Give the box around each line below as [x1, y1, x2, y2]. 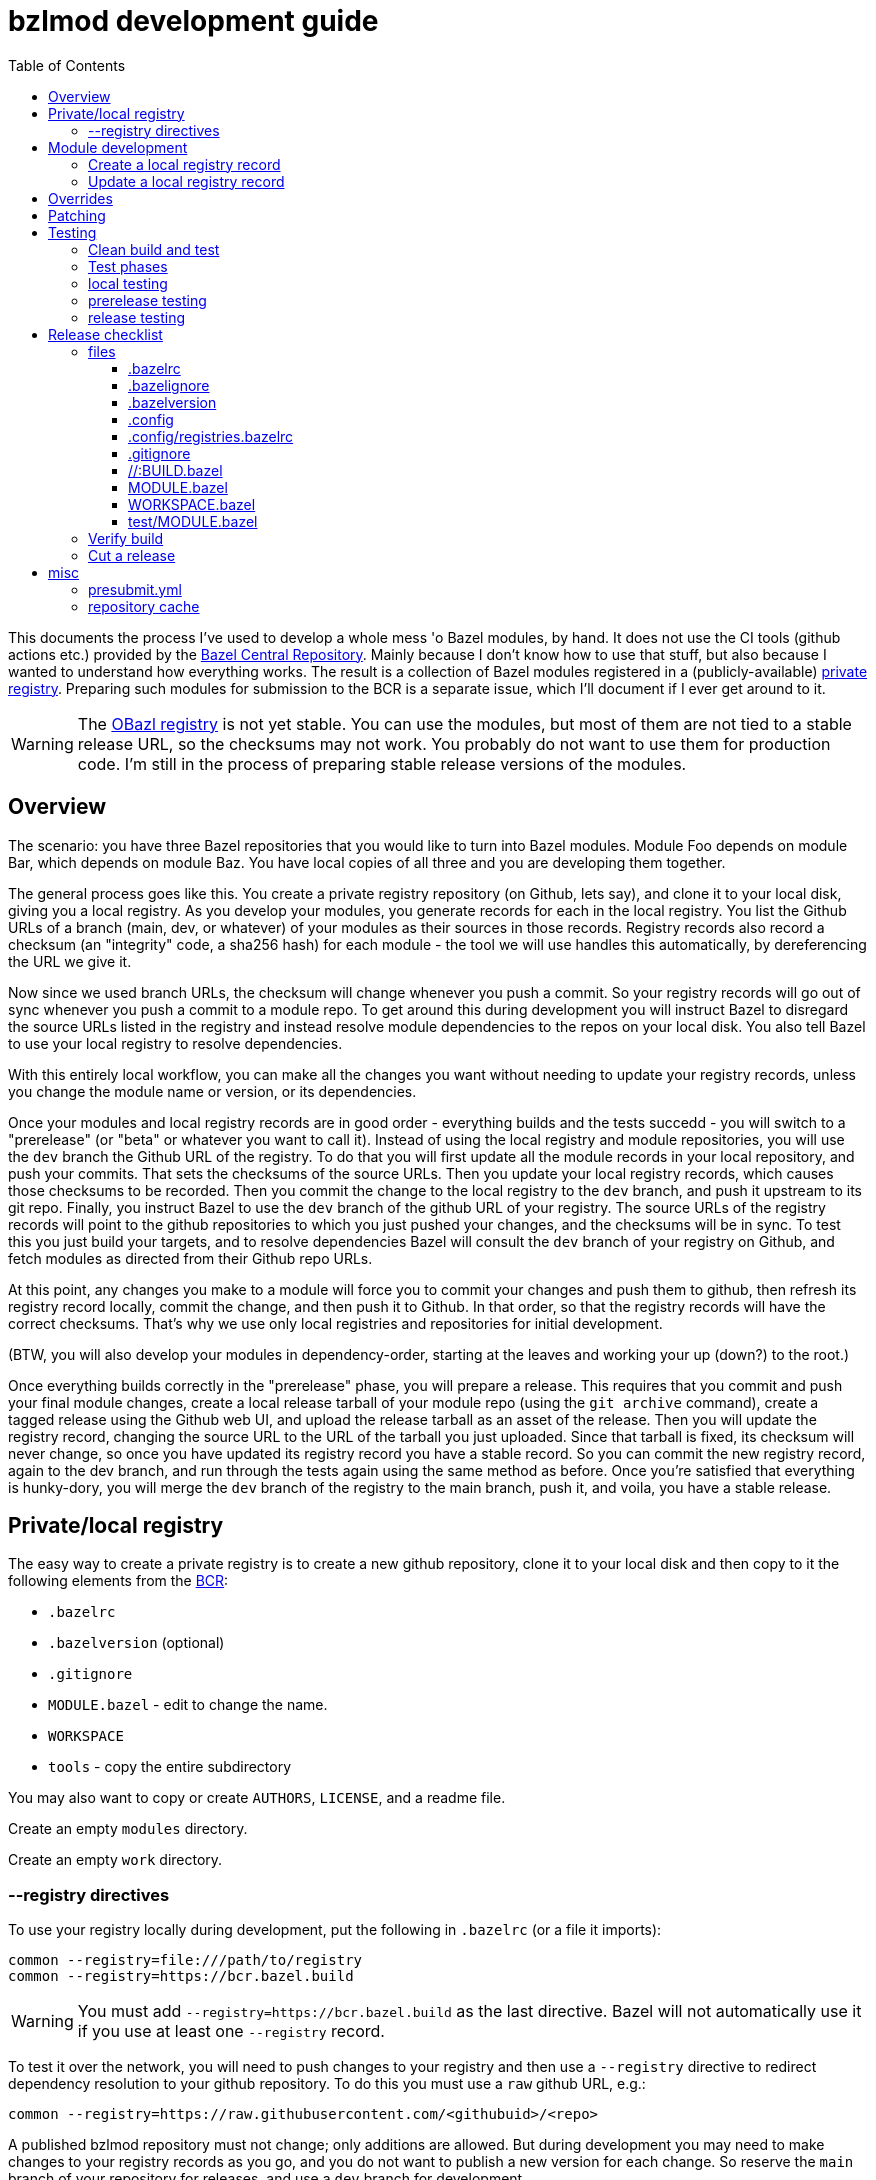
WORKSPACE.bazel [128, 495, 256, 513]
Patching [48, 206, 106, 224]
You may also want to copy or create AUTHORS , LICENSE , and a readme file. [8, 1789, 506, 1807]
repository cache [88, 597, 200, 615]
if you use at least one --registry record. [77, 2021, 385, 2042]
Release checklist [48, 325, 163, 343]
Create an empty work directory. [8, 1851, 223, 1869]
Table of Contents [8, 56, 126, 74]
